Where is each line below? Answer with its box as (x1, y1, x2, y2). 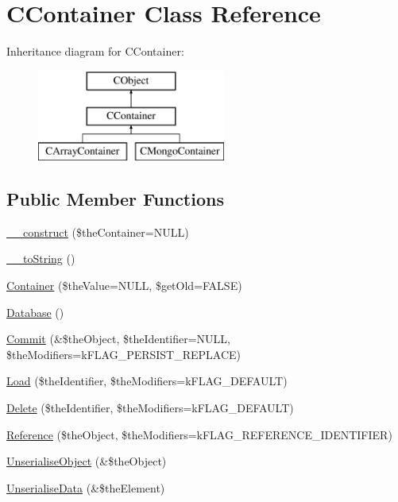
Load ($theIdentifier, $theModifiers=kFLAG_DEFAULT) (6, 373, 288, 389)
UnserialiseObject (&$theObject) (6, 453, 167, 469)
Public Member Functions (6, 187, 224, 211)
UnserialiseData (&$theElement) (6, 479, 165, 496)
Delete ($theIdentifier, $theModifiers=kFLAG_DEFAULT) (6, 400, 294, 416)
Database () (6, 303, 64, 320)
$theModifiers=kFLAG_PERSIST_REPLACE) (6, 346, 242, 362)
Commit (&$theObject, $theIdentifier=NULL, (6, 330, 231, 347)
